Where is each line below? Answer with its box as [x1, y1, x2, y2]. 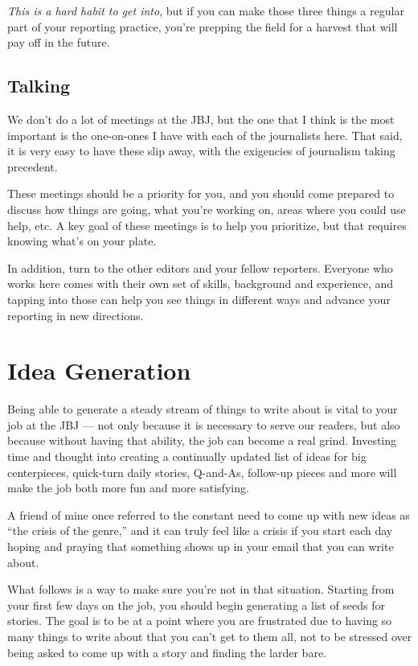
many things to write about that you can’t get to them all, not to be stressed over [7, 627, 412, 644]
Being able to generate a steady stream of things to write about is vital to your [7, 401, 398, 417]
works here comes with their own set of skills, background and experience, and [7, 275, 394, 292]
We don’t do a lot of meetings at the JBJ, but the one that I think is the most [7, 110, 395, 127]
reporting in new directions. [7, 306, 144, 323]
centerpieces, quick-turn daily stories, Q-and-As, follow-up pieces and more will [7, 463, 397, 480]
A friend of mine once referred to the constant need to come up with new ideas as [7, 506, 410, 523]
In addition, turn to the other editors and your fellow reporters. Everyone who [7, 259, 393, 276]
